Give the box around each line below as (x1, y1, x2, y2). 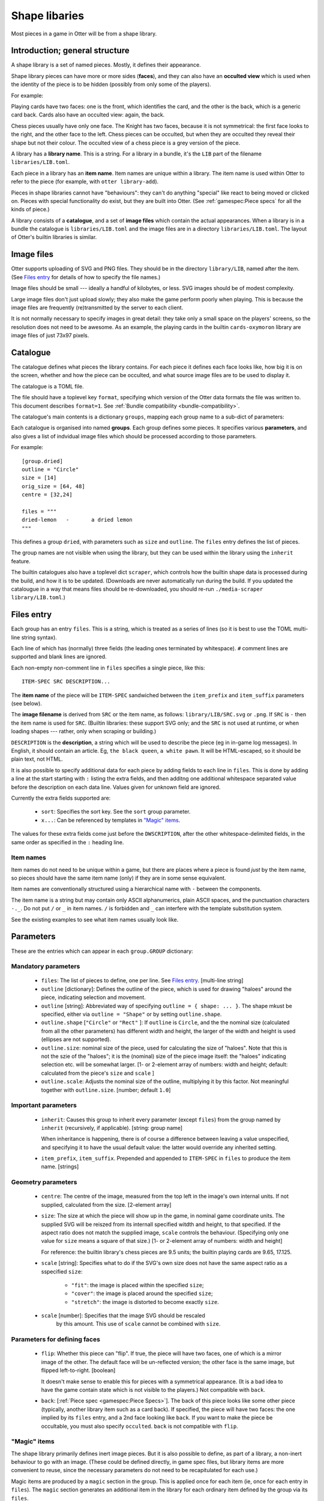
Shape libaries (11, 9, 84, 22)
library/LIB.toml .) (11, 594, 65, 601)
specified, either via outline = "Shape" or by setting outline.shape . (41, 1010, 222, 1018)
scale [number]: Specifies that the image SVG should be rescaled (41, 1312, 205, 1319)
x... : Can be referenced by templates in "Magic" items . (41, 817, 181, 824)
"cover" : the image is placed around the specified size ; (71, 1290, 213, 1297)
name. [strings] (41, 1163, 79, 1170)
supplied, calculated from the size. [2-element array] (41, 1201, 172, 1208)
